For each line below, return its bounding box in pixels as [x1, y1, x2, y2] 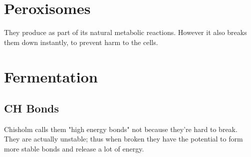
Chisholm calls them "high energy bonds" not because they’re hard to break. [4, 123, 238, 134]
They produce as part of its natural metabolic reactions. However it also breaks [4, 27, 247, 37]
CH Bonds [4, 100, 59, 116]
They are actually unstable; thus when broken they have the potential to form [4, 133, 243, 144]
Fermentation [4, 66, 98, 86]
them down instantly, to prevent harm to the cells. [4, 36, 158, 47]
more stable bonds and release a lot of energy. [4, 143, 144, 154]
